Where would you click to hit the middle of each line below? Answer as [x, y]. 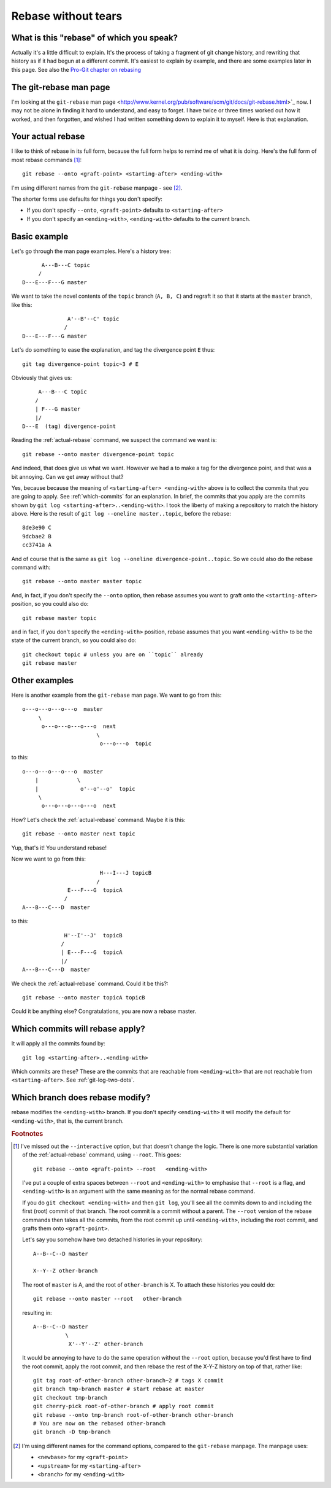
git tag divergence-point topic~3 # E [81, 364]
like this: [22, 304]
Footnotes [27, 1134]
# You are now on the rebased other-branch [99, 1423]
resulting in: [37, 1312]
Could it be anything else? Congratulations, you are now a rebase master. [104, 1011]
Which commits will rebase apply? [78, 1029]
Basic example [40, 236]
